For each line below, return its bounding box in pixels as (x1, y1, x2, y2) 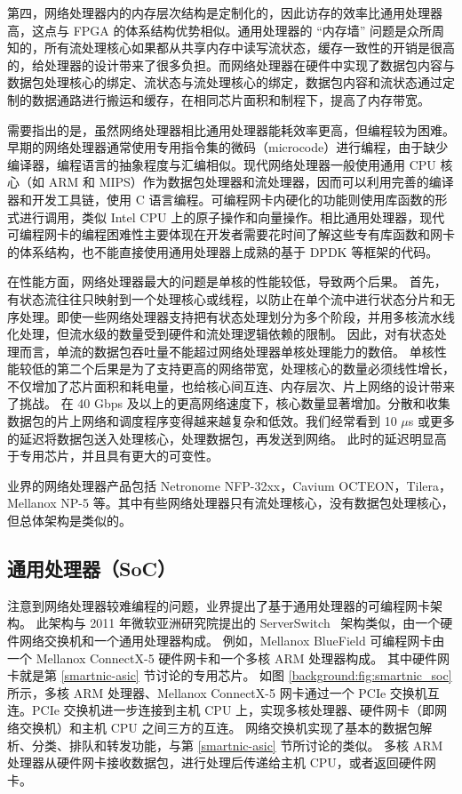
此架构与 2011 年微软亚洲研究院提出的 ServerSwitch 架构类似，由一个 (36, 614, 441, 632)
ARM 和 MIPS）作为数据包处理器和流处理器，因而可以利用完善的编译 (48, 172, 454, 191)
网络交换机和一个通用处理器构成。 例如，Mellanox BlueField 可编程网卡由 (19, 631, 445, 650)
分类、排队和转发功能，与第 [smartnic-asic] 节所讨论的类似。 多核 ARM (31, 735, 443, 754)
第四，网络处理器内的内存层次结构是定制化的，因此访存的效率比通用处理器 (7, 4, 442, 21)
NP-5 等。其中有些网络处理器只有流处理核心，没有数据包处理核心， (60, 493, 454, 512)
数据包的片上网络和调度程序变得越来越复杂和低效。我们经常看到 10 (7, 412, 397, 430)
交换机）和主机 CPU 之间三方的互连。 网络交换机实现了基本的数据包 (19, 718, 420, 736)
